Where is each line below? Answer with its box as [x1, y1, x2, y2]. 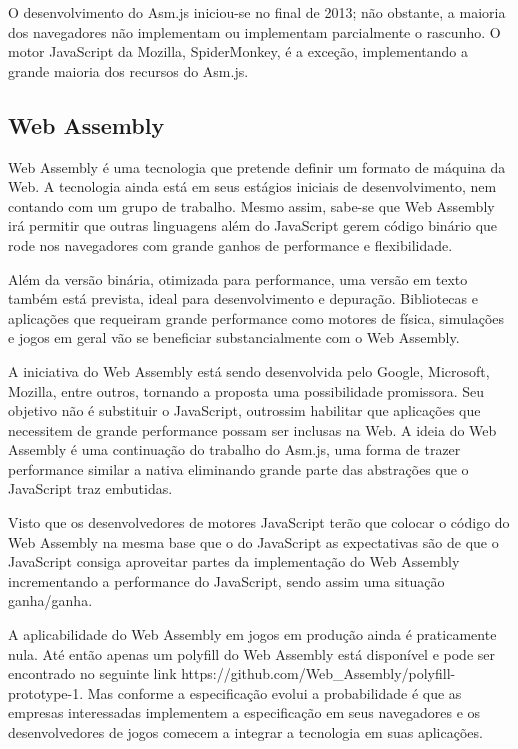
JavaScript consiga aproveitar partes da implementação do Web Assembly [8, 551, 460, 572]
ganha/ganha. [8, 590, 93, 611]
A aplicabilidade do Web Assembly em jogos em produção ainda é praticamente [8, 624, 497, 645]
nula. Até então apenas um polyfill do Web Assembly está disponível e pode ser [8, 643, 495, 664]
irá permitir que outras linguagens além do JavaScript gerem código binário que [8, 215, 498, 236]
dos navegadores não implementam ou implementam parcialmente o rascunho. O [8, 21, 501, 42]
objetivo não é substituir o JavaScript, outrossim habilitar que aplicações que [8, 400, 481, 421]
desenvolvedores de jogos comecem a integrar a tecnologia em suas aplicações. [8, 722, 483, 743]
